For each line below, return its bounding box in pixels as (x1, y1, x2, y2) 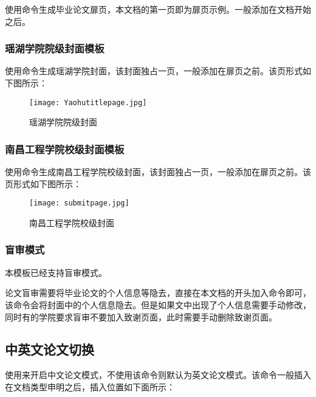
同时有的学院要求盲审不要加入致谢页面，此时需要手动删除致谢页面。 (5, 310, 277, 323)
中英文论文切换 (5, 340, 94, 359)
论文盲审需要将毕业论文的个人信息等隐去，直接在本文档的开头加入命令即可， (5, 286, 311, 299)
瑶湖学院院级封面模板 (5, 41, 105, 56)
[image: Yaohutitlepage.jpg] (29, 98, 147, 107)
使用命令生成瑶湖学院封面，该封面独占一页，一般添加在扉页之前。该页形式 (5, 64, 303, 77)
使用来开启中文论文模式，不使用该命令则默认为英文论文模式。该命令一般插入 (5, 368, 311, 381)
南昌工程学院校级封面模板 (5, 141, 125, 156)
